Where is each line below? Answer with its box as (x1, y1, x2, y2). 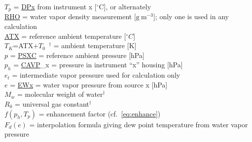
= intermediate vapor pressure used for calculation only (12, 70, 180, 80)
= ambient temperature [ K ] (53, 40, 137, 51)
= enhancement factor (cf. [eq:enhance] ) (38, 108, 161, 118)
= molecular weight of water (17, 89, 103, 99)
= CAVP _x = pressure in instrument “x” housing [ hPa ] (13, 59, 183, 70)
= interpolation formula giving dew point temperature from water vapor (29, 119, 248, 129)
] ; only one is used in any (153, 11, 229, 22)
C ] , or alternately (99, 1, 151, 11)
